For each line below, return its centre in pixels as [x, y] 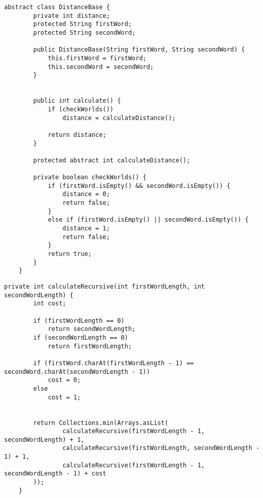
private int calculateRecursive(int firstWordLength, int [104, 287]
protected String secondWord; [84, 32]
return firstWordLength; [90, 346]
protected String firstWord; [83, 24]
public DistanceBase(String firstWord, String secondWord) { [139, 50]
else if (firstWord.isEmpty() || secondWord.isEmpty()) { [148, 220]
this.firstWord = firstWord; [97, 58]
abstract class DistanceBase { [57, 7]
